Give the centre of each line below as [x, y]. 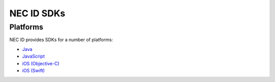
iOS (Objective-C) [41, 63]
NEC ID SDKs [37, 13]
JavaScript [34, 57]
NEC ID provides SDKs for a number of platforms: [61, 40]
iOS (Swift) [34, 70]
